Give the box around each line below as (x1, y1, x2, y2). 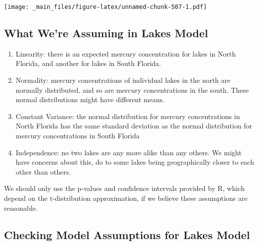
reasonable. (4, 202, 38, 213)
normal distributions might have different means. (15, 94, 165, 105)
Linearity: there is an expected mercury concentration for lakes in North (15, 48, 236, 59)
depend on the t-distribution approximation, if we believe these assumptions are (4, 192, 248, 203)
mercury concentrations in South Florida (15, 130, 140, 141)
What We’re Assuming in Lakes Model (4, 25, 208, 41)
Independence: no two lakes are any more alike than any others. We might (15, 147, 242, 157)
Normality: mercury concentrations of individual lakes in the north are (15, 75, 231, 85)
